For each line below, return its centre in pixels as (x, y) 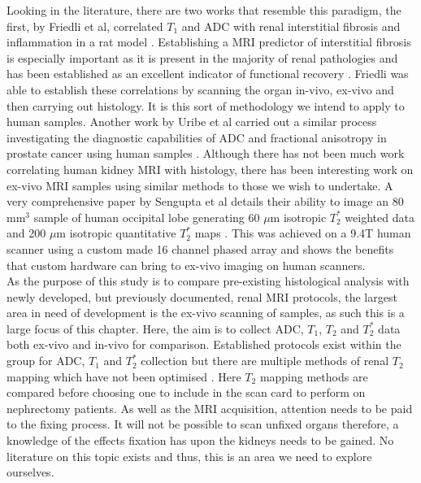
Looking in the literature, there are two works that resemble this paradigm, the (204, 10)
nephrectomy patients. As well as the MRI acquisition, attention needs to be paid (210, 408)
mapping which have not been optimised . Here (124, 376)
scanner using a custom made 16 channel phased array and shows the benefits (200, 248)
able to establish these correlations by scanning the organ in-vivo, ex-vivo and (200, 89)
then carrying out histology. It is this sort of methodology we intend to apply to (206, 105)
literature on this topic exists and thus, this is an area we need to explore (189, 456)
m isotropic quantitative (116, 233)
